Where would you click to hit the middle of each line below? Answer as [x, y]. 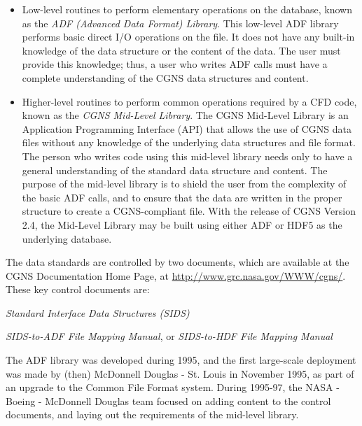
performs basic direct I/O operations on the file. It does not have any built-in [188, 37]
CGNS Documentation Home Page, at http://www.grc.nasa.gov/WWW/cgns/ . [176, 275]
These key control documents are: [78, 289]
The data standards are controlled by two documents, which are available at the [177, 262]
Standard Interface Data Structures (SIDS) [98, 312]
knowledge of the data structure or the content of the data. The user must [181, 50]
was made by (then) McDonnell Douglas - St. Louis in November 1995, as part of [180, 373]
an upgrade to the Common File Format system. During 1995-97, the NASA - [173, 387]
